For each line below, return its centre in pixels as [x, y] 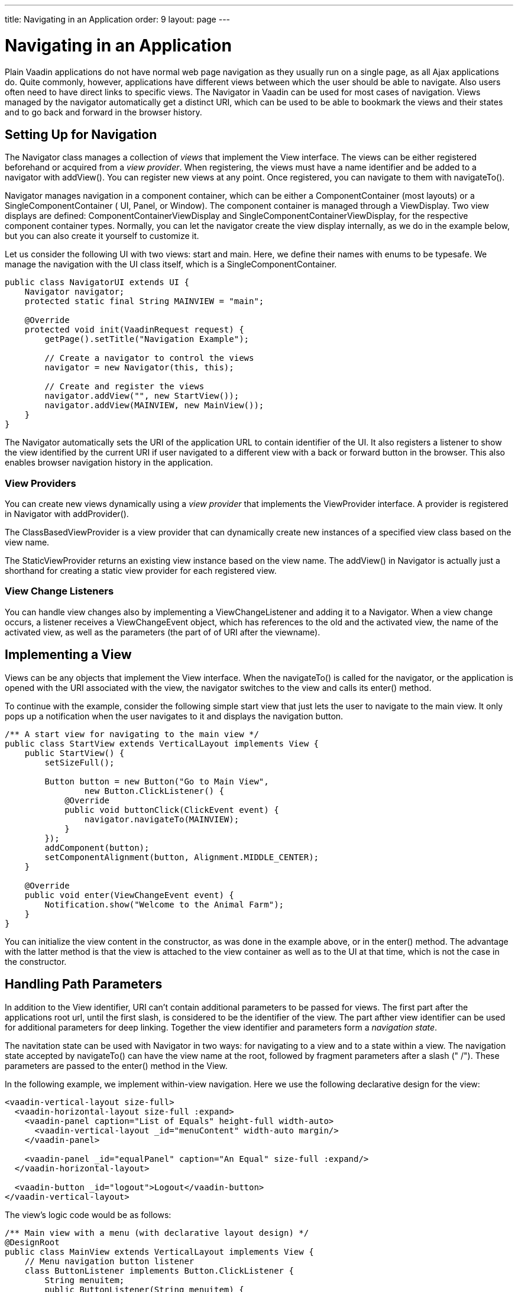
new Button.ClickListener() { [154, 791]
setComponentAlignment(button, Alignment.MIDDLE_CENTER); [182, 857]
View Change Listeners [59, 591]
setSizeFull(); [80, 762]
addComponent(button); [97, 847]
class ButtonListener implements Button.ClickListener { [159, 1270]
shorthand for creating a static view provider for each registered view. [141, 571]
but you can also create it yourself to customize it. [102, 236]
